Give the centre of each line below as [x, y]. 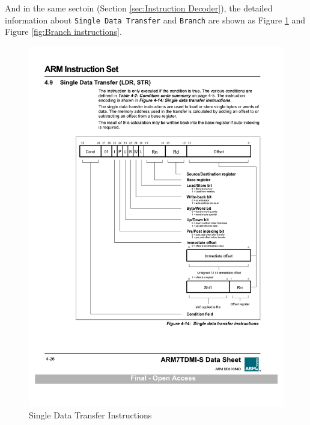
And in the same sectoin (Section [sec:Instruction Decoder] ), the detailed [139, 8]
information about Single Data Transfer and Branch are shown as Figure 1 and [155, 20]
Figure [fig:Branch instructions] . [63, 32]
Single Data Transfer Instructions [90, 414]
